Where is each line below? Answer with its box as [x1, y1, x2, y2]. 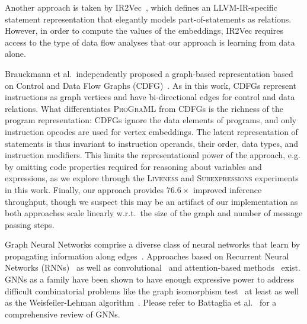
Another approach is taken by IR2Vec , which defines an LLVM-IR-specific [5, 1, 277, 13]
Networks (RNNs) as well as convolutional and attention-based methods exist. [5, 261, 300, 274]
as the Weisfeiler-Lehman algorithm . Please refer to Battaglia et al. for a [5, 296, 277, 309]
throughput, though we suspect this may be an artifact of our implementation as [5, 195, 298, 207]
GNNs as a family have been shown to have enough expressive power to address [5, 273, 295, 285]
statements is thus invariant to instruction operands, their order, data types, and [5, 137, 299, 149]
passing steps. [5, 218, 55, 230]
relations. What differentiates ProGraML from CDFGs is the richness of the [5, 102, 283, 114]
